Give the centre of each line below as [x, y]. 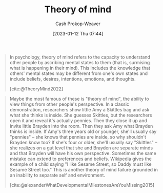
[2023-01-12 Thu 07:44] [78, 33]
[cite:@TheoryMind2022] [36, 89]
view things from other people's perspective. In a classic [69, 104]
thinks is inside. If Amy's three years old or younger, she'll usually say [83, 131]
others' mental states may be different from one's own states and [79, 73]
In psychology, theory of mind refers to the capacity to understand [80, 57]
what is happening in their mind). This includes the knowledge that [80, 68]
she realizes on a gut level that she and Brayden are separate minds [81, 148]
